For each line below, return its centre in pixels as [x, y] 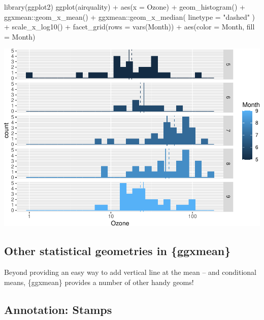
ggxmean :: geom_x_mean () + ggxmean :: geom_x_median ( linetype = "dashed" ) [130, 16]
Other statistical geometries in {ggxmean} [118, 251]
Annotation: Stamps [58, 309]
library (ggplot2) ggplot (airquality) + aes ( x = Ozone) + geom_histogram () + [125, 7]
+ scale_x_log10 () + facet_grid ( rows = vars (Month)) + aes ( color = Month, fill [129, 27]
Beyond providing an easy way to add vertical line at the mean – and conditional [130, 272]
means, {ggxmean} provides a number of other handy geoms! [99, 282]
